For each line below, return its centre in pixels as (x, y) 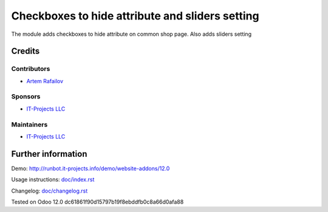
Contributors (31, 69)
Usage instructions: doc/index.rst (53, 180)
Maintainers (29, 125)
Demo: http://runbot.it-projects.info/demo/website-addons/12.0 (91, 168)
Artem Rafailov (45, 81)
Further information (49, 154)
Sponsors (26, 97)
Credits (26, 51)
